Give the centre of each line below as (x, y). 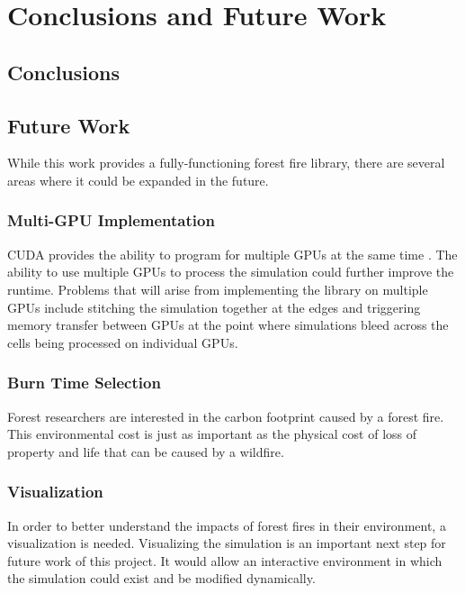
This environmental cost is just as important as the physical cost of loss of (212, 434)
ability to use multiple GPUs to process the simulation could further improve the (231, 272)
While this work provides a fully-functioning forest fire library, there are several (226, 163)
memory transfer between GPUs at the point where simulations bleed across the (228, 325)
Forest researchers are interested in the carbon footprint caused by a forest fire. (226, 416)
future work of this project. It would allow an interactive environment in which (225, 560)
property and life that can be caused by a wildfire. (146, 451)
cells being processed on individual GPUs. (123, 342)
